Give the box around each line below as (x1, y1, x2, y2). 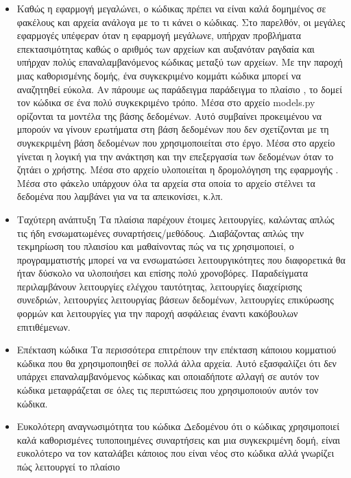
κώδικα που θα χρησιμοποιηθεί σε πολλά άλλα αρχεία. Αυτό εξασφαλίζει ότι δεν (16, 355, 337, 370)
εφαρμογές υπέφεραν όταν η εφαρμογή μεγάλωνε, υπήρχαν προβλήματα (16, 28, 302, 42)
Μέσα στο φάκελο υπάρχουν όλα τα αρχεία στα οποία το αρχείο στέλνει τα (16, 175, 315, 190)
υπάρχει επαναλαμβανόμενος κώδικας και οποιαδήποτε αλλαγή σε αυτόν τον (16, 369, 319, 383)
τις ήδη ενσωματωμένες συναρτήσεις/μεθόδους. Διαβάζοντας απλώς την (16, 225, 304, 240)
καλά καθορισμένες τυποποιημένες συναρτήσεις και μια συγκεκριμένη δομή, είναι (16, 432, 341, 446)
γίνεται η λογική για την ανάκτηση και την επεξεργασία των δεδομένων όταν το (16, 149, 334, 163)
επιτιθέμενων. (16, 319, 71, 334)
